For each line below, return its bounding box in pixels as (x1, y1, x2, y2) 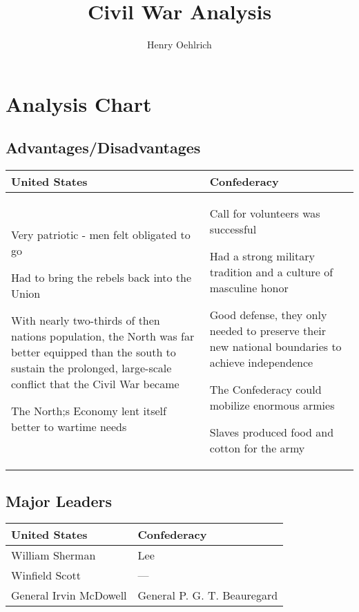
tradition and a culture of (209, 264, 333, 280)
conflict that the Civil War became (11, 376, 179, 392)
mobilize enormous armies (209, 397, 335, 414)
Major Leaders (6, 490, 113, 511)
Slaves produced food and (209, 424, 334, 441)
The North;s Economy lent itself (11, 403, 166, 419)
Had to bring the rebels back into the (11, 269, 192, 286)
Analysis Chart (6, 89, 152, 117)
